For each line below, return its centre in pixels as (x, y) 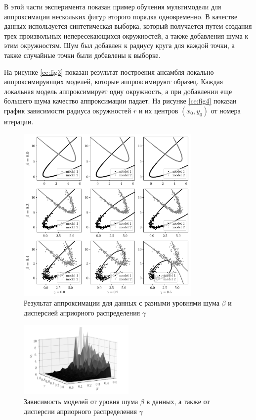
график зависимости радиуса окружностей (68, 110)
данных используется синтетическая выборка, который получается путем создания (128, 26)
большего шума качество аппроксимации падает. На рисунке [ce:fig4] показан (120, 101)
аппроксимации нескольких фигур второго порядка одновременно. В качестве (121, 16)
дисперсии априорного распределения (80, 411)
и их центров (158, 110)
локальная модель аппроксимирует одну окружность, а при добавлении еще (118, 91)
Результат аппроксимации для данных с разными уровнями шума (122, 303)
